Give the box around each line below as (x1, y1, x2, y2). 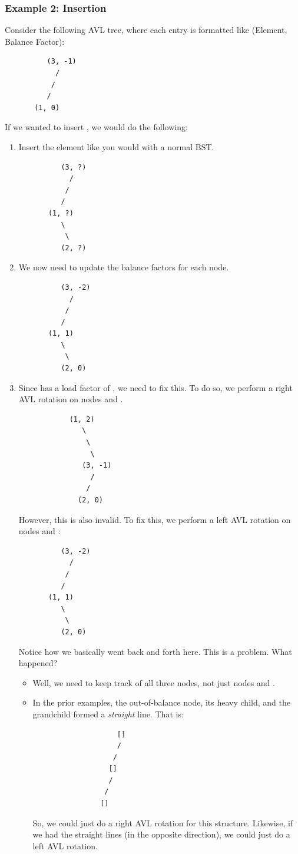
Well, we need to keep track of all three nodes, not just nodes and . (32, 676, 275, 689)
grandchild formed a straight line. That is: (32, 707, 184, 720)
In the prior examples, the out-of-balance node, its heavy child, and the (32, 696, 290, 709)
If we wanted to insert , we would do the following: (5, 121, 188, 133)
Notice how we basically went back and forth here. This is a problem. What (18, 645, 292, 657)
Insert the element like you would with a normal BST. (18, 140, 214, 153)
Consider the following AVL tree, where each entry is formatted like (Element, (5, 24, 287, 36)
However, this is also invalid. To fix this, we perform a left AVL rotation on (18, 513, 291, 525)
